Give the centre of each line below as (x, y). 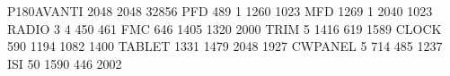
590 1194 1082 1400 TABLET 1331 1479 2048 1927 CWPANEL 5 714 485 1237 (225, 46)
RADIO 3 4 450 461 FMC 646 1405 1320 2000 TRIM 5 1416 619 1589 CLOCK (225, 28)
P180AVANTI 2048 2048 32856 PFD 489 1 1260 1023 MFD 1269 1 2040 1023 (220, 11)
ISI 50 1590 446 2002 (65, 63)
